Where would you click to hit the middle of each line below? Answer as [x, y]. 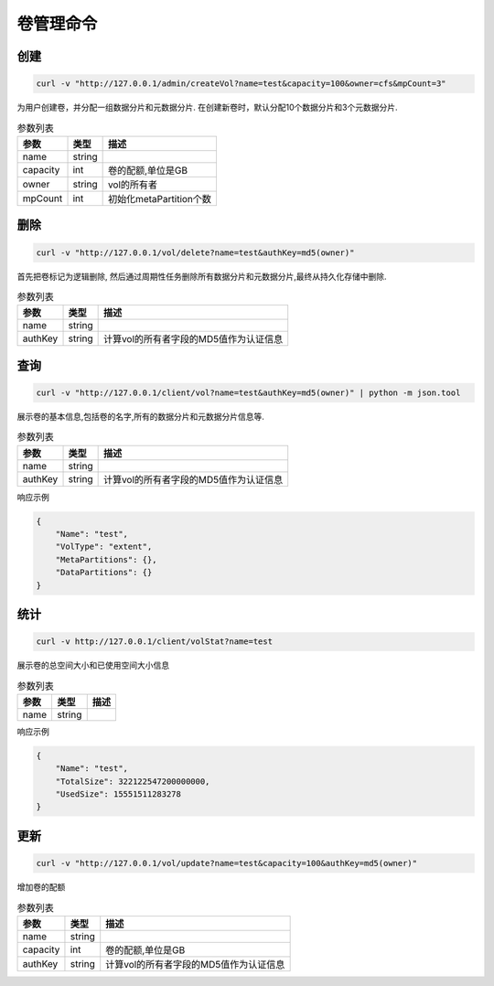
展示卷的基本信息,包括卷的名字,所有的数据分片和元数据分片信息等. [141, 416]
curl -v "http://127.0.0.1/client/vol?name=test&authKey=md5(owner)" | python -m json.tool [248, 392]
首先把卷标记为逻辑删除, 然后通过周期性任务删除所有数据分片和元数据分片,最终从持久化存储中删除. [202, 276]
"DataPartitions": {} [104, 573]
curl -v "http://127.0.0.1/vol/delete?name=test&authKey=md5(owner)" [195, 252]
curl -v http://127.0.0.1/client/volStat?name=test [155, 642]
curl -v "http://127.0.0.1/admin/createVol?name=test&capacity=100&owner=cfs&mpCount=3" [242, 84]
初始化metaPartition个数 [160, 198]
